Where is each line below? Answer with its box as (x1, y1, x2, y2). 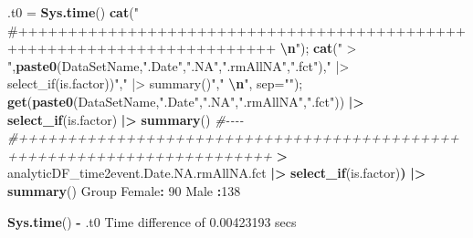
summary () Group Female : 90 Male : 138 (7, 181, 241, 200)
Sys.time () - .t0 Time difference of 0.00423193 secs (7, 212, 297, 231)
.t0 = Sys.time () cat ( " (7, 3, 139, 21)
